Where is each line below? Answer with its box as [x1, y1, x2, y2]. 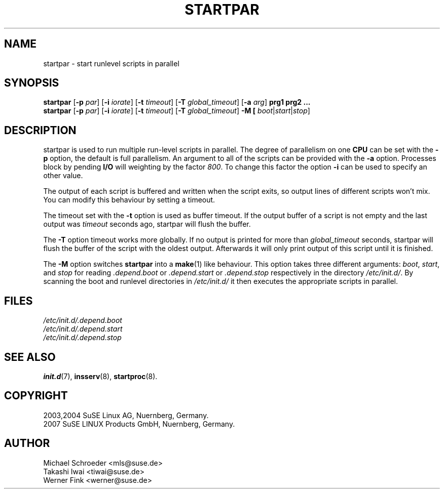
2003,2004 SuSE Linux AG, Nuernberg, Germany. [43, 410, 209, 420]
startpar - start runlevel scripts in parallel [43, 59, 179, 68]
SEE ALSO [4, 350, 56, 363]
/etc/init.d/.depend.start [43, 324, 123, 334]
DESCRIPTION [4, 124, 77, 137]
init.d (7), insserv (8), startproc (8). [43, 372, 158, 381]
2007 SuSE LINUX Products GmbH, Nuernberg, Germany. [43, 419, 235, 428]
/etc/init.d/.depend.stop [43, 333, 122, 342]
